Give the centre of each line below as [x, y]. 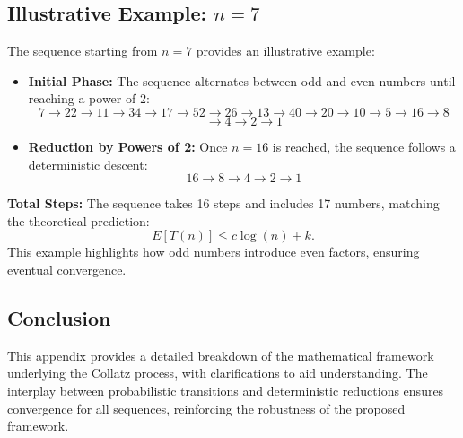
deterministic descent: [88, 164]
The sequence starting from [83, 51]
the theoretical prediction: [79, 220]
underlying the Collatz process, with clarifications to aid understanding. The [218, 373]
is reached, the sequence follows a [364, 146]
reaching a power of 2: [89, 98]
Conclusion [59, 317]
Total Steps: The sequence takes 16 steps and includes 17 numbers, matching [223, 203]
